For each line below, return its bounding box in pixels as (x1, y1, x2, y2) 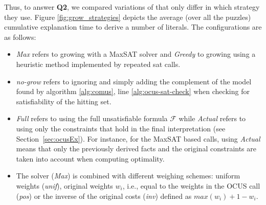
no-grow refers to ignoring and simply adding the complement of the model (16, 76, 252, 86)
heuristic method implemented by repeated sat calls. (16, 58, 181, 69)
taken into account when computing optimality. (16, 153, 165, 164)
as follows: (4, 31, 36, 42)
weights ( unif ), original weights (16, 180, 113, 191)
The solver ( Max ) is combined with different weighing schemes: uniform (16, 170, 240, 181)
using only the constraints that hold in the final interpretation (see (16, 123, 226, 133)
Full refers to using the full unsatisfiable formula (16, 113, 168, 124)
